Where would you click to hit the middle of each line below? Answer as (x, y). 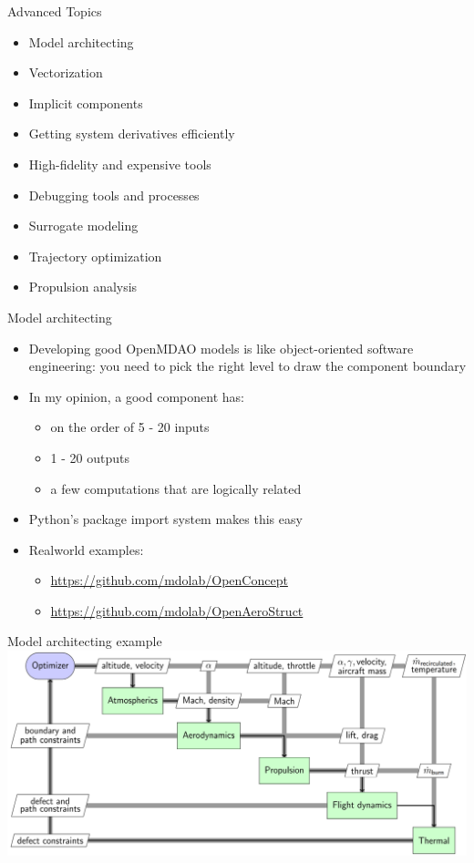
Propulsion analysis (83, 287)
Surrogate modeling (83, 226)
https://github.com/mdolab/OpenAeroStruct (177, 610)
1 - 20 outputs (90, 457)
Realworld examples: (86, 549)
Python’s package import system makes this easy (165, 519)
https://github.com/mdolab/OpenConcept (169, 580)
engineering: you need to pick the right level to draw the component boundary (247, 366)
